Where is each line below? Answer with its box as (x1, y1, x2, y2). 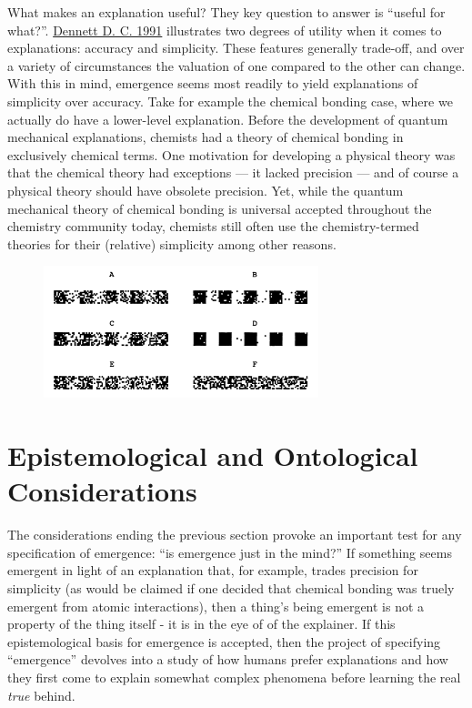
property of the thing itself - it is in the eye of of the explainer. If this (7, 614, 396, 633)
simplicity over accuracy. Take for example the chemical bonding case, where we (7, 91, 453, 110)
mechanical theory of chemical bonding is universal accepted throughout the (7, 198, 432, 217)
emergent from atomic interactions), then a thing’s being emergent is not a (7, 596, 425, 615)
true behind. (7, 685, 75, 704)
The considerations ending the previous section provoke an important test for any (7, 525, 462, 544)
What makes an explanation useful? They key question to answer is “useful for (7, 3, 446, 21)
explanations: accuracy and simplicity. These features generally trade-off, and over (7, 38, 465, 57)
